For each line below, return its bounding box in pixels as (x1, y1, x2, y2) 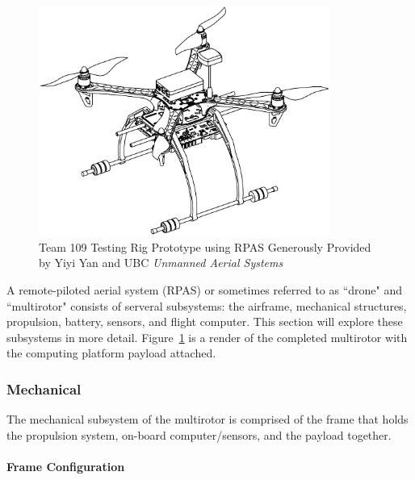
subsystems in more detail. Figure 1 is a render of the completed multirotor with (6, 328, 408, 345)
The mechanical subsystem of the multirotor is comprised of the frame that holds (6, 411, 409, 428)
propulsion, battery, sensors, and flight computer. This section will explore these (6, 313, 403, 330)
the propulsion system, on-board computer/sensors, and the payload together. (6, 426, 392, 443)
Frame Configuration (6, 458, 125, 475)
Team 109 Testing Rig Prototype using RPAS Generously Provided (39, 238, 371, 255)
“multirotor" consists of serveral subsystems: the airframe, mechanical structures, (6, 297, 407, 314)
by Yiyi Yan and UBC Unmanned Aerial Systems (39, 254, 283, 271)
